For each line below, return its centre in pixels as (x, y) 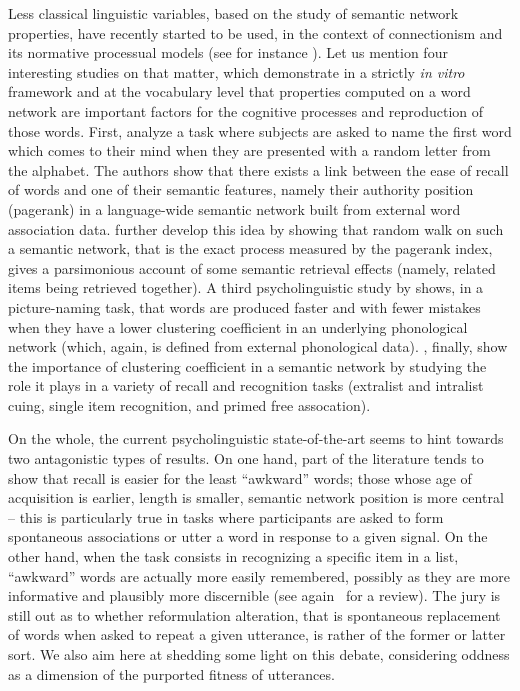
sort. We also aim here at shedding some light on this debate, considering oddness (259, 654)
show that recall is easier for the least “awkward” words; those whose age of (240, 477)
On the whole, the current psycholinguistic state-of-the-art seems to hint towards (256, 438)
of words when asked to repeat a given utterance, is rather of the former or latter (257, 634)
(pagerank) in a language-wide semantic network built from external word (234, 208)
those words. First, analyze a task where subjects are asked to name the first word (260, 130)
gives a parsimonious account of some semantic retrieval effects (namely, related (252, 267)
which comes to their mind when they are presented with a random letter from (249, 150)
